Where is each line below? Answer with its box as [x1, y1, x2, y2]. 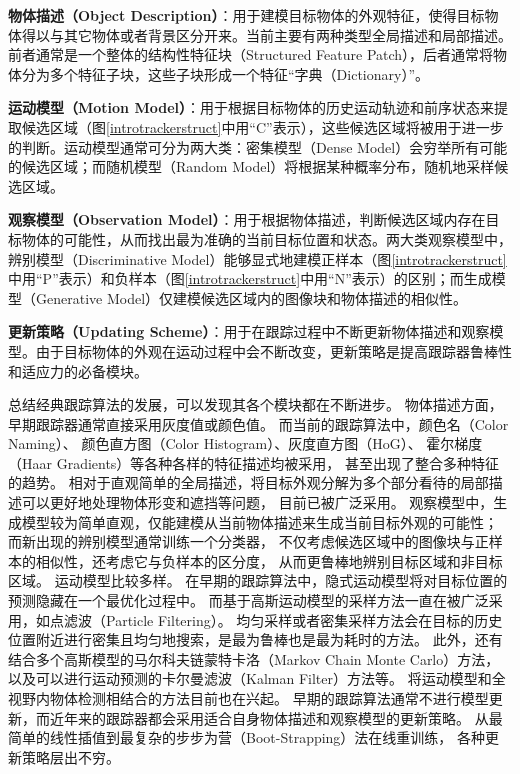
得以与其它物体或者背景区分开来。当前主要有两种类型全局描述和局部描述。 [21, 24, 512, 45]
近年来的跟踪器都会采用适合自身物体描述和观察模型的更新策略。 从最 [49, 707, 503, 728]
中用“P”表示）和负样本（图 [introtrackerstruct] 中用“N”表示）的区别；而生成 [8, 268, 492, 289]
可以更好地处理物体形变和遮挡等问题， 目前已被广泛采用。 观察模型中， [21, 492, 494, 513]
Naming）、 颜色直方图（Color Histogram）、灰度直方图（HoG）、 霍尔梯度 [8, 433, 483, 454]
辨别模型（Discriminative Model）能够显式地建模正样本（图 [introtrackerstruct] [8, 248, 507, 269]
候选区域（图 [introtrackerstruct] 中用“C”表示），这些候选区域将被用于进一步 [21, 116, 504, 137]
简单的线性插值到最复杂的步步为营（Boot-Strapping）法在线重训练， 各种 [8, 727, 486, 748]
